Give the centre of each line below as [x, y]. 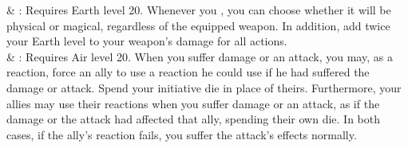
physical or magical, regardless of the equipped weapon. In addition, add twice [198, 25]
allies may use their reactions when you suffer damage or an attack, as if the [193, 103]
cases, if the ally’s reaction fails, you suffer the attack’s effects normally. [182, 134]
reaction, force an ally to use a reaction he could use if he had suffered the [188, 72]
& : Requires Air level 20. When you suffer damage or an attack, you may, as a [200, 56]
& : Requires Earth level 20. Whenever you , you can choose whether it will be [199, 10]
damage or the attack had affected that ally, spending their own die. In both [194, 119]
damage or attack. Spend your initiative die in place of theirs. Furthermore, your [204, 87]
